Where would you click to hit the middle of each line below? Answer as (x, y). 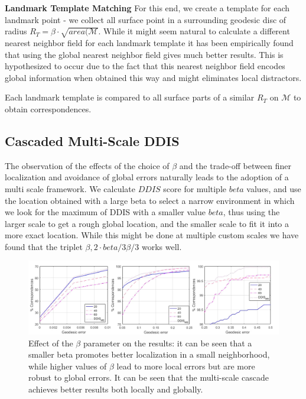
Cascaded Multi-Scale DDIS (92, 140)
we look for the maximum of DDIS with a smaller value (105, 212)
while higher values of (68, 366)
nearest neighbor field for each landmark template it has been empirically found (149, 42)
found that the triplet (44, 246)
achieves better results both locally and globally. (116, 389)
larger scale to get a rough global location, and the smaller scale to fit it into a (147, 223)
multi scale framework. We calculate (70, 188)
